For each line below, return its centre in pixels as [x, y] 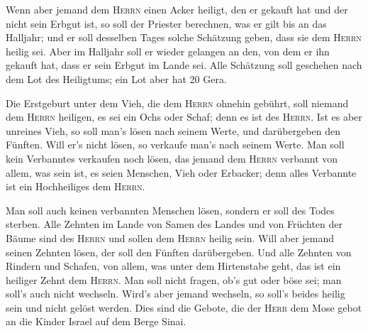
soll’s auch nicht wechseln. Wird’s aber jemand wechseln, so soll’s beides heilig [175, 294]
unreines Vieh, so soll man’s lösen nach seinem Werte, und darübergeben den [173, 130]
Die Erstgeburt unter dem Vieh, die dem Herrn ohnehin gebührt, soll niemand [177, 103]
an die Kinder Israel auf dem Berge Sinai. [96, 321]
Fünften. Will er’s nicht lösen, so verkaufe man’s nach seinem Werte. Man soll [175, 144]
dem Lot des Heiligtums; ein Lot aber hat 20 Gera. [116, 78]
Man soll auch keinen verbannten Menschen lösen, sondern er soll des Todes [170, 210]
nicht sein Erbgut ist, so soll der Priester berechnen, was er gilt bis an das [166, 23]
